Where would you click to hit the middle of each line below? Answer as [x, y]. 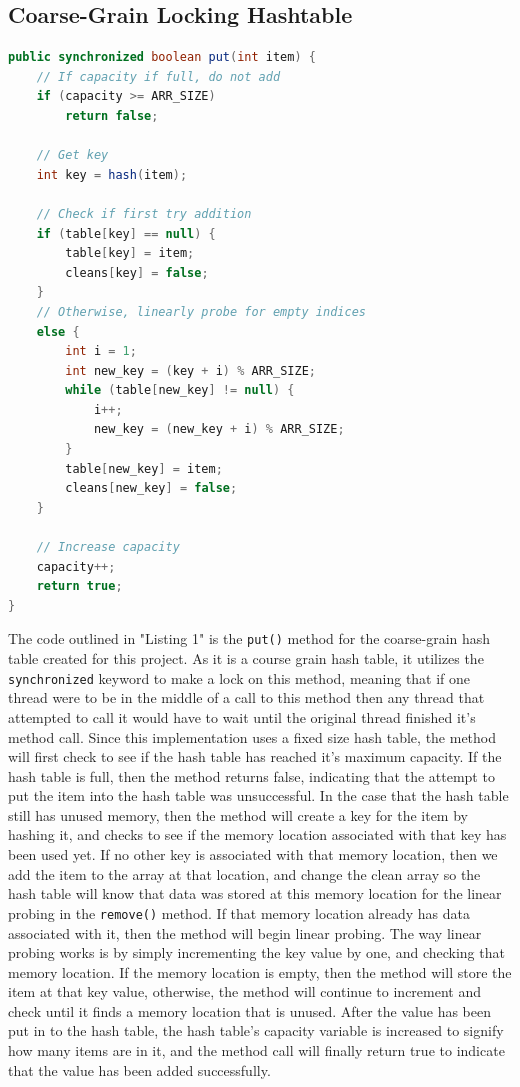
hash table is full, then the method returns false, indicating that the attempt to [251, 775]
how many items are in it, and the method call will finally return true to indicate [256, 1050]
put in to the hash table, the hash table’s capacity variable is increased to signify [256, 1030]
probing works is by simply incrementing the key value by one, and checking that [256, 952]
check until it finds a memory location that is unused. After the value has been [249, 1010]
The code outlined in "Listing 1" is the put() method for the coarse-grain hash [249, 638]
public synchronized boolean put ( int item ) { [162, 57]
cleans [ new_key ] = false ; [151, 488]
